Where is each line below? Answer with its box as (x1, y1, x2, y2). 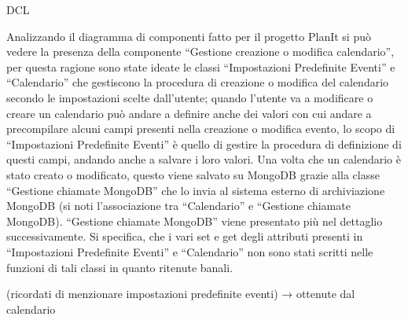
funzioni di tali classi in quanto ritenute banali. (6, 259, 233, 275)
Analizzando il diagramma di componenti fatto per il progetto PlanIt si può (6, 28, 371, 44)
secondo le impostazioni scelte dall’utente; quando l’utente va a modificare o (6, 89, 373, 105)
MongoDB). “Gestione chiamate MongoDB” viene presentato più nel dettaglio (6, 212, 383, 229)
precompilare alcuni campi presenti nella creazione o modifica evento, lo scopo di (6, 120, 395, 137)
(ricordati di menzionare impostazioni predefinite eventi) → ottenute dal (6, 285, 355, 302)
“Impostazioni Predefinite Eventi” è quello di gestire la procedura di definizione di (6, 135, 402, 152)
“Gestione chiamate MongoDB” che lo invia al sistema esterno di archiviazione (6, 182, 385, 198)
